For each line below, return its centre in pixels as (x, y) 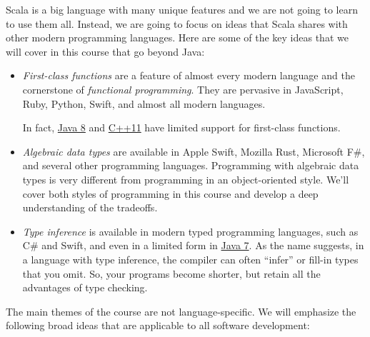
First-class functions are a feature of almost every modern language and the (189, 75)
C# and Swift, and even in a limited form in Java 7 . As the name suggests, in (193, 245)
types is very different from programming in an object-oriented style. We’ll (186, 179)
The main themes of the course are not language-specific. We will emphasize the (181, 311)
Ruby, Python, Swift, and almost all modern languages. (144, 103)
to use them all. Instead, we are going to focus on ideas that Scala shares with (177, 23)
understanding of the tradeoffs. (90, 207)
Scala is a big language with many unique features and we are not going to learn (182, 9)
